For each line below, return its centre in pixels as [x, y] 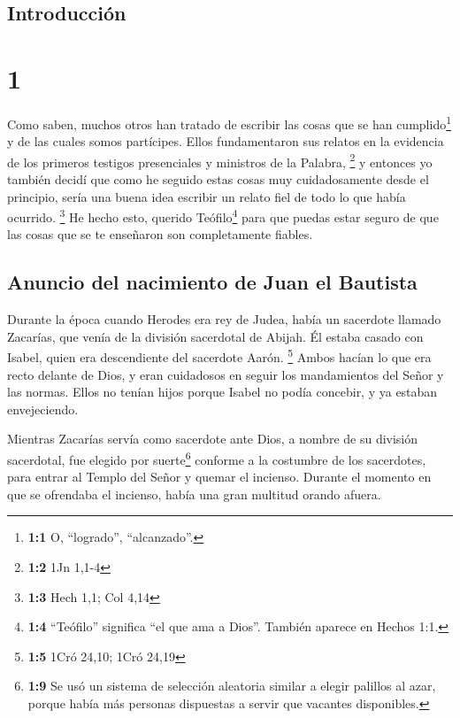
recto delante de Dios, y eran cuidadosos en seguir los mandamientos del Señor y [226, 374]
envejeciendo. [43, 409]
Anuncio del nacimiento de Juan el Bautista [212, 282]
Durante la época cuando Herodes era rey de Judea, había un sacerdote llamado [224, 319]
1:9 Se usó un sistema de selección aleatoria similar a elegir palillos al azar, [232, 686]
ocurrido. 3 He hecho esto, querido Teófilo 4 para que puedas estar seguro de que [223, 216]
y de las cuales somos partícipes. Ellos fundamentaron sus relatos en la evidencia [226, 141]
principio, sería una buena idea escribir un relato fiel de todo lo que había [207, 196]
